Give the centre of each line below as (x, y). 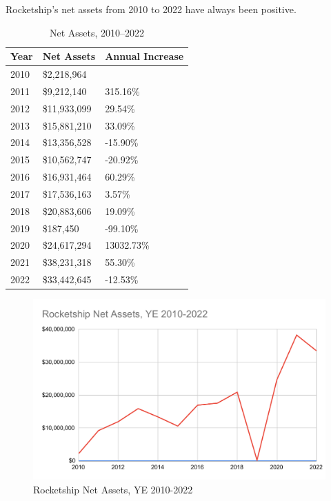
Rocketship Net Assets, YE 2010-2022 (113, 489)
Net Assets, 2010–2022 (97, 32)
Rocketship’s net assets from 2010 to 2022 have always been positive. (151, 9)
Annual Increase (144, 56)
